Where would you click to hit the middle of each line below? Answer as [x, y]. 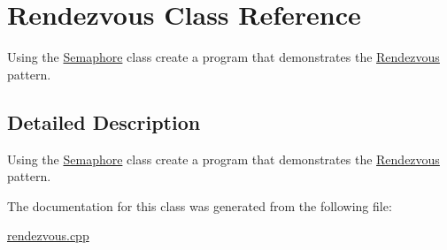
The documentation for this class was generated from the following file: [200, 205]
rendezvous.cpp [48, 235]
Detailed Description [104, 121]
